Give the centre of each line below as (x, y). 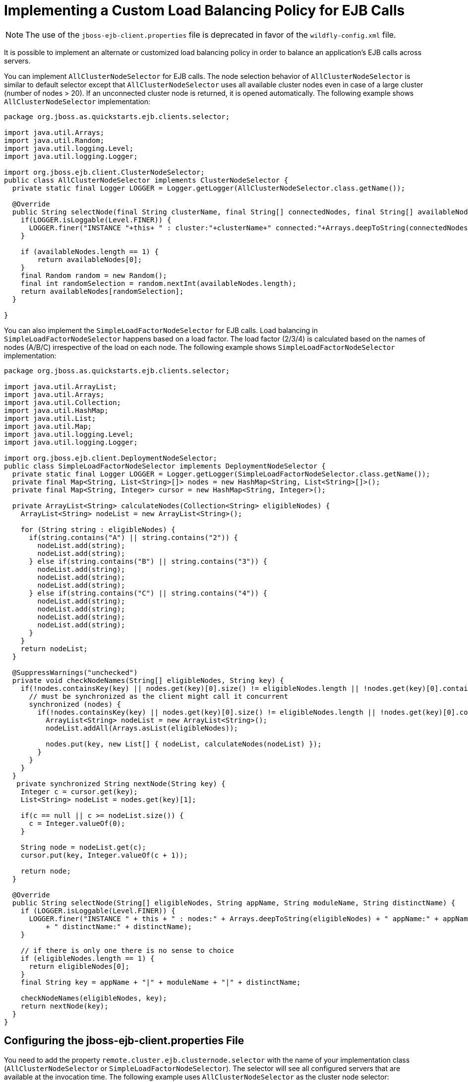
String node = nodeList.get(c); (83, 847)
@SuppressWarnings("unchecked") (75, 672)
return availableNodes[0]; (90, 259)
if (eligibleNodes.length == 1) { (88, 958)
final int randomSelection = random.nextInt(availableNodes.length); (159, 283)
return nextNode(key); (64, 1006)
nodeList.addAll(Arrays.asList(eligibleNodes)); (142, 728)
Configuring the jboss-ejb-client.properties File (124, 1041)
